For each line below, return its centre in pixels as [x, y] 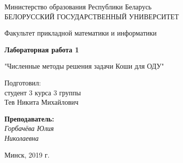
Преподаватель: [29, 118]
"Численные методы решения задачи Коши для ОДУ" [84, 66]
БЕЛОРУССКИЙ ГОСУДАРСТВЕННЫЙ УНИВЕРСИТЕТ [92, 16]
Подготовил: [23, 82]
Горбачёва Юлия [29, 128]
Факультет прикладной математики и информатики [81, 33]
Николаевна [22, 138]
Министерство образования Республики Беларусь [78, 6]
